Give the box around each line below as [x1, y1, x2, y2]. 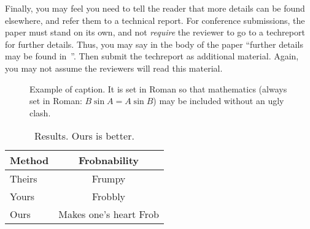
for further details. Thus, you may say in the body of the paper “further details [5, 37, 303, 50]
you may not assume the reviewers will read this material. [5, 61, 223, 74]
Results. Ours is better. [34, 129, 134, 143]
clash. [29, 106, 51, 119]
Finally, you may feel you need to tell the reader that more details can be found [5, 2, 305, 14]
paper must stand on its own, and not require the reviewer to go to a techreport [5, 26, 305, 39]
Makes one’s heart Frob [58, 207, 159, 222]
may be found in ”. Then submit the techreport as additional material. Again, [5, 50, 299, 62]
